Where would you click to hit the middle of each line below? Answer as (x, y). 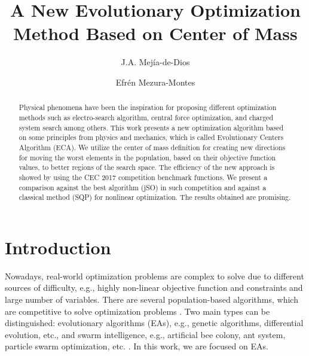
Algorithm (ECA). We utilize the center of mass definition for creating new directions (152, 147)
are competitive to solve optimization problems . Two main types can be (137, 311)
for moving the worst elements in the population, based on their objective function (147, 157)
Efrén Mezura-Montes (155, 82)
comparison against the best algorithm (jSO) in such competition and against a (143, 187)
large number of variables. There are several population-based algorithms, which (152, 299)
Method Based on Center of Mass (155, 33)
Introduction (58, 247)
